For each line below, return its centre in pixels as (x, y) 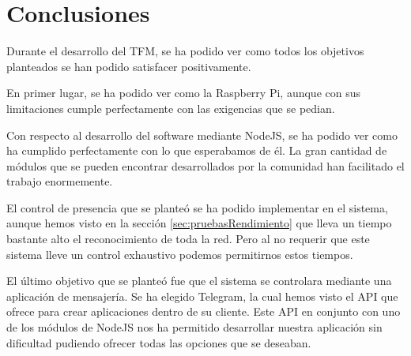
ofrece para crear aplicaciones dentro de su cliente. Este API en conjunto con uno (204, 311)
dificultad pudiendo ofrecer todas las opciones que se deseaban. (159, 342)
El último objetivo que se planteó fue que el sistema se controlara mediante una (199, 281)
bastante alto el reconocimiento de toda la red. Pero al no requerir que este (188, 239)
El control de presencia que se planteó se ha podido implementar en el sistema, (197, 207)
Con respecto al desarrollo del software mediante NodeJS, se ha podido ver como (202, 135)
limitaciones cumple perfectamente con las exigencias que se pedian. (171, 108)
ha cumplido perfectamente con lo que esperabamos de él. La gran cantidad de (197, 150)
